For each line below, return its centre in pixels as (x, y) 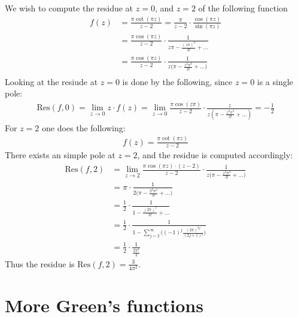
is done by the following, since (177, 81)
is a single (275, 81)
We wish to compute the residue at (69, 8)
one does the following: (83, 127)
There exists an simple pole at (60, 155)
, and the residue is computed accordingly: (215, 155)
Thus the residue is (40, 263)
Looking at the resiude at (51, 81)
